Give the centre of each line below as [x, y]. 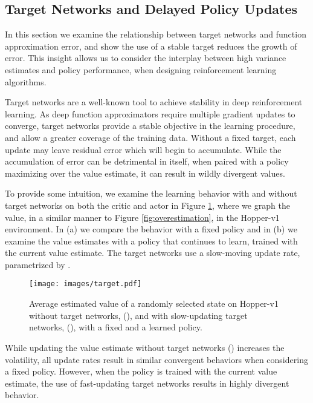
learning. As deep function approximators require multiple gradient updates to [150, 113]
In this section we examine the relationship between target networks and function [156, 34]
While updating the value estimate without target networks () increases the [145, 347]
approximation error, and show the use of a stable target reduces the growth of [151, 46]
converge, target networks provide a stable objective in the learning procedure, [150, 126]
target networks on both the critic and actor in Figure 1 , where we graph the [147, 205]
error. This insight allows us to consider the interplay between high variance [146, 58]
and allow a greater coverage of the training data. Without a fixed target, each [150, 137]
